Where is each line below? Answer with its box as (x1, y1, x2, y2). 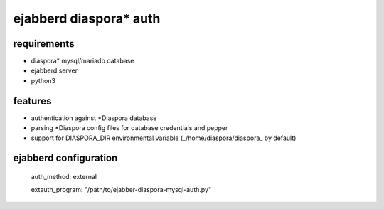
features (13, 95, 52, 107)
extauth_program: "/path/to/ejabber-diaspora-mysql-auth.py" (31, 186, 212, 194)
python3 (31, 76, 56, 85)
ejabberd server (31, 66, 78, 75)
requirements (13, 38, 75, 50)
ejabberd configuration (13, 152, 118, 164)
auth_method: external (31, 172, 97, 181)
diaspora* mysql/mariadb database (31, 57, 134, 65)
